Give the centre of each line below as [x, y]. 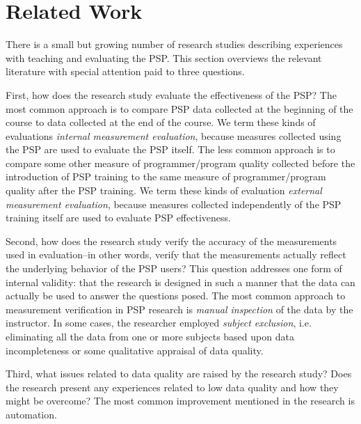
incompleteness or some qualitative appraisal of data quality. [135, 350]
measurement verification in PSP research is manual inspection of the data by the [179, 309]
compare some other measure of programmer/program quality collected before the [180, 163]
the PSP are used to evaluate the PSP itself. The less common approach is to [170, 149]
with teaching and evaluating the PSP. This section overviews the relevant [164, 57]
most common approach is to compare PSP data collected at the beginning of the [179, 108]
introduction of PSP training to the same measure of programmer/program [166, 176]
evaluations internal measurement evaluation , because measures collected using [174, 135]
